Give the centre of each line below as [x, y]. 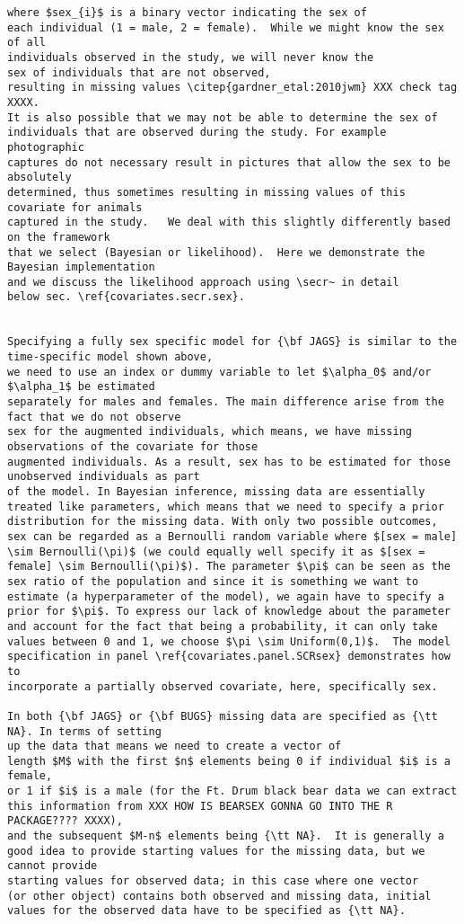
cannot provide [53, 866]
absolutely [39, 178]
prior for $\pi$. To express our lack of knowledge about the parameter [229, 612]
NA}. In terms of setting [84, 731]
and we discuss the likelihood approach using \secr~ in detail [203, 282]
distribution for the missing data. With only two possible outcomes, [223, 522]
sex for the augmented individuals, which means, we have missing [210, 432]
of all [26, 43]
